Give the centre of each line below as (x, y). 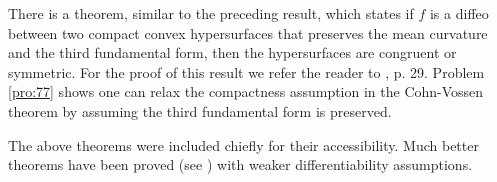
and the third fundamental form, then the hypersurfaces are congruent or (232, 52)
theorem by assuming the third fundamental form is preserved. (200, 110)
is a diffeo (459, 13)
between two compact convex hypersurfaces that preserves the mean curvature (248, 32)
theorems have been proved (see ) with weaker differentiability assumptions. (240, 164)
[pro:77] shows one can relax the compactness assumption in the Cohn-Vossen (246, 91)
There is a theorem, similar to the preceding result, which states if (211, 13)
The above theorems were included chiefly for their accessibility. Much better (243, 144)
